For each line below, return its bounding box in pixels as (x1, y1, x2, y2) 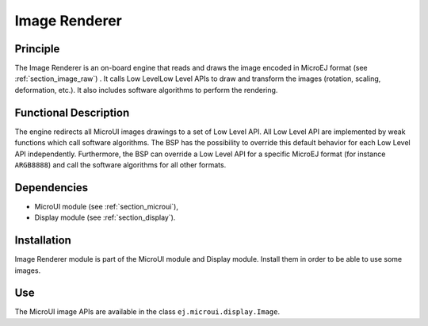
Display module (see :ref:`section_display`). (34, 213, 176, 222)
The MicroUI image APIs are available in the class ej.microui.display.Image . (14, 307, 281, 316)
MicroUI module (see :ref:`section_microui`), (34, 201, 178, 211)
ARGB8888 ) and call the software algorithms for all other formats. (14, 159, 227, 170)
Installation (14, 234, 71, 247)
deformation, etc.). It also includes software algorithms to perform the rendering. (14, 85, 278, 94)
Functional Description (14, 105, 130, 119)
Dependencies (14, 181, 89, 194)
